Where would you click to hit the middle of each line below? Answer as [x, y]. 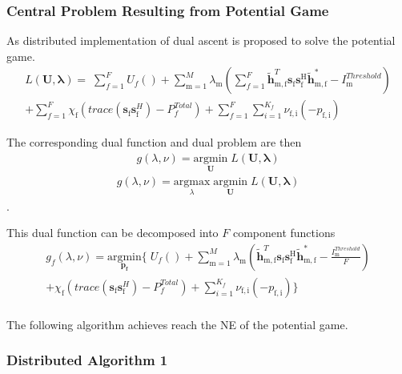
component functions [284, 233]
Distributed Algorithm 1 [87, 360]
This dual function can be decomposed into [113, 233]
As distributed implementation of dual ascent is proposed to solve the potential [201, 40]
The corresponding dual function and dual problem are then [154, 142]
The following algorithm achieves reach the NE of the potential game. [177, 324]
